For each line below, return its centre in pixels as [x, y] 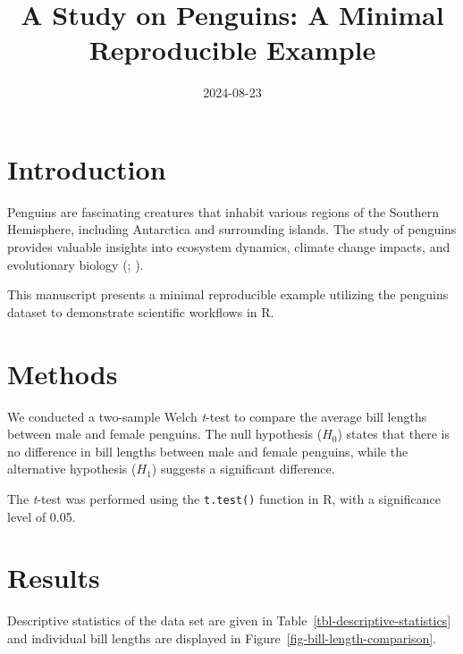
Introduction [87, 168]
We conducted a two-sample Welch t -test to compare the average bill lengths [217, 416]
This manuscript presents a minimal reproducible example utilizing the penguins [228, 294]
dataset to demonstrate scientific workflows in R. [141, 311]
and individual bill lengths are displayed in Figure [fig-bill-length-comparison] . [222, 637]
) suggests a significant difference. [243, 469]
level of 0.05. [42, 516]
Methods [63, 373]
